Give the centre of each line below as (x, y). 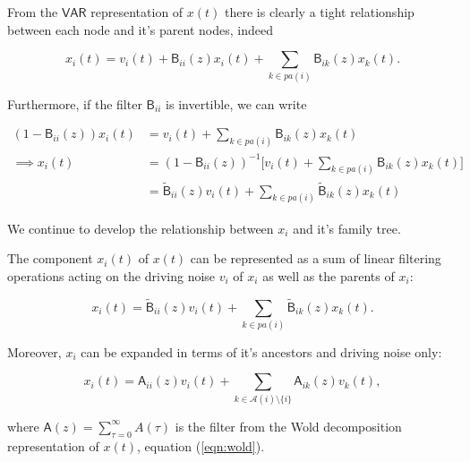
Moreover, (34, 351)
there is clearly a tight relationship (320, 12)
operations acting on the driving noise (111, 275)
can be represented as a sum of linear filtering (316, 258)
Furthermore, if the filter (75, 103)
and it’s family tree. (347, 228)
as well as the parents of (329, 275)
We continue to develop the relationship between (141, 228)
